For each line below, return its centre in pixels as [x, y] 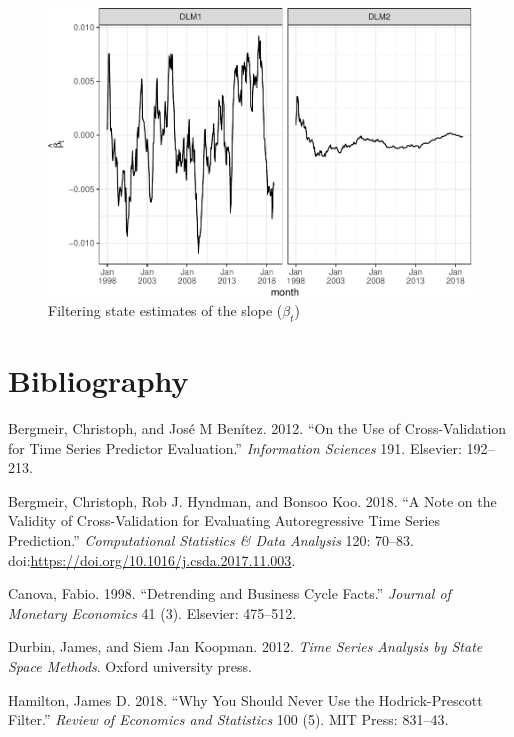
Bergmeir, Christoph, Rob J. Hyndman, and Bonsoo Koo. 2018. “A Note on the [252, 500]
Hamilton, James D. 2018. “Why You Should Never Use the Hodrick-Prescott [245, 699]
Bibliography [98, 380]
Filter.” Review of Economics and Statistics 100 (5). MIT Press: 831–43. [228, 719]
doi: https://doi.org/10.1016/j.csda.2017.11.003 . [152, 559]
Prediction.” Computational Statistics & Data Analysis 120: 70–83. [211, 540]
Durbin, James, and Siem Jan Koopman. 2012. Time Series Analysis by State [245, 646]
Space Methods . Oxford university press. [130, 666]
